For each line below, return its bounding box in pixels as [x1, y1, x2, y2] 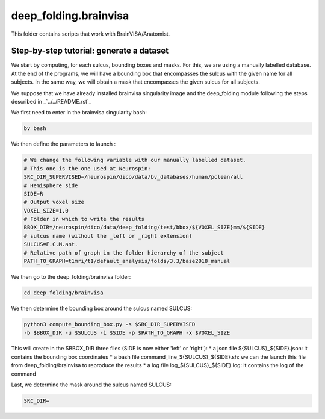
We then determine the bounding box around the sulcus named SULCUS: [11, 305, 193, 312]
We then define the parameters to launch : [11, 140, 116, 147]
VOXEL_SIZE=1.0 [23, 207, 69, 214]
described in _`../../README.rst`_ [11, 98, 91, 105]
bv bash [23, 125, 46, 132]
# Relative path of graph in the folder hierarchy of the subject [23, 249, 224, 256]
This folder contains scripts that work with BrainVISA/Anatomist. [11, 30, 170, 37]
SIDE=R [23, 190, 43, 197]
